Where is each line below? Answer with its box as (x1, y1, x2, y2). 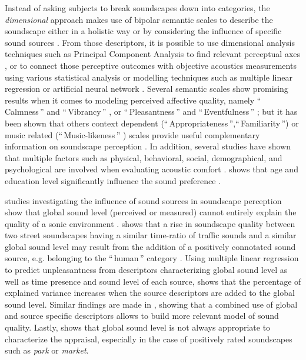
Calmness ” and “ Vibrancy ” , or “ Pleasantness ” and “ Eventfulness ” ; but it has (5, 105, 298, 118)
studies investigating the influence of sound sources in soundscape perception (5, 194, 282, 206)
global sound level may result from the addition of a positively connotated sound (5, 240, 296, 252)
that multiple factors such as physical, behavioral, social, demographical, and (5, 151, 282, 164)
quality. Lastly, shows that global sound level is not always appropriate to (5, 321, 271, 334)
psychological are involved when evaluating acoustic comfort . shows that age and (5, 163, 298, 175)
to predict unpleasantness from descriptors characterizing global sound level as (5, 264, 288, 276)
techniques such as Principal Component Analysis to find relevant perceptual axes (5, 48, 301, 60)
